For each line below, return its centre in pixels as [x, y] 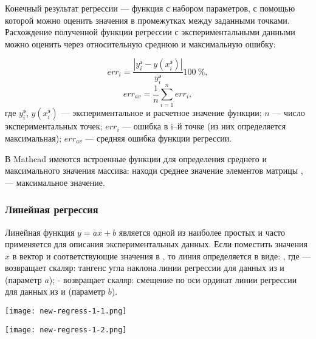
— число [289, 113]
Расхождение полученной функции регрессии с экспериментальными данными [150, 32]
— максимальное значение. [55, 182]
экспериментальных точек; [54, 126]
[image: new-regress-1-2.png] [66, 330]
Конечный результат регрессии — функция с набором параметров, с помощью [150, 8]
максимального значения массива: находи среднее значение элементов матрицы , [154, 170]
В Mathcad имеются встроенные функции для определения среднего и [136, 158]
